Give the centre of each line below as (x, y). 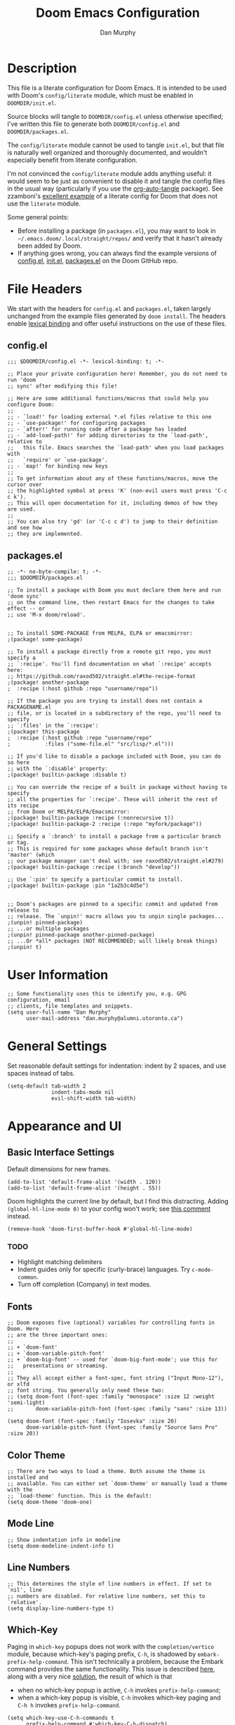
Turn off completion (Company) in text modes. (84, 1285)
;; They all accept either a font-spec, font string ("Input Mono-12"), (116, 1378)
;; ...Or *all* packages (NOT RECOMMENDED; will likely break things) (113, 941)
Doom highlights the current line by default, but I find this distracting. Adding (118, 1202)
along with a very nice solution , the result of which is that (90, 1676)
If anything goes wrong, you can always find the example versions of (117, 253)
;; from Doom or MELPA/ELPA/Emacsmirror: (69, 812)
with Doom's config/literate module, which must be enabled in (100, 95)
